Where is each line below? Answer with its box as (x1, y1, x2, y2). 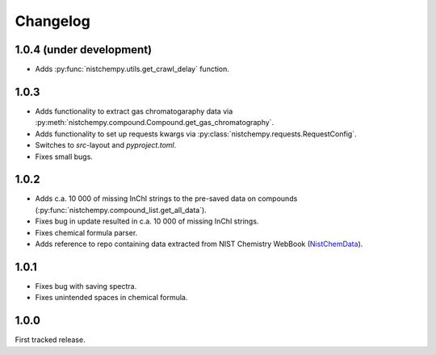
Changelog (15, 12, 90, 30)
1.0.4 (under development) (15, 43, 153, 56)
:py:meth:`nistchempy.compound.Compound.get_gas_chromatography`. (35, 118, 275, 127)
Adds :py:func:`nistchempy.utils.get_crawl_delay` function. (35, 65, 230, 74)
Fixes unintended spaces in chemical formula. (35, 293, 188, 303)
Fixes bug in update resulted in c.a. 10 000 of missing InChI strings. (35, 216, 259, 226)
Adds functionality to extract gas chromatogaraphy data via (35, 106, 233, 116)
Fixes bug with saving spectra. (35, 281, 137, 290)
